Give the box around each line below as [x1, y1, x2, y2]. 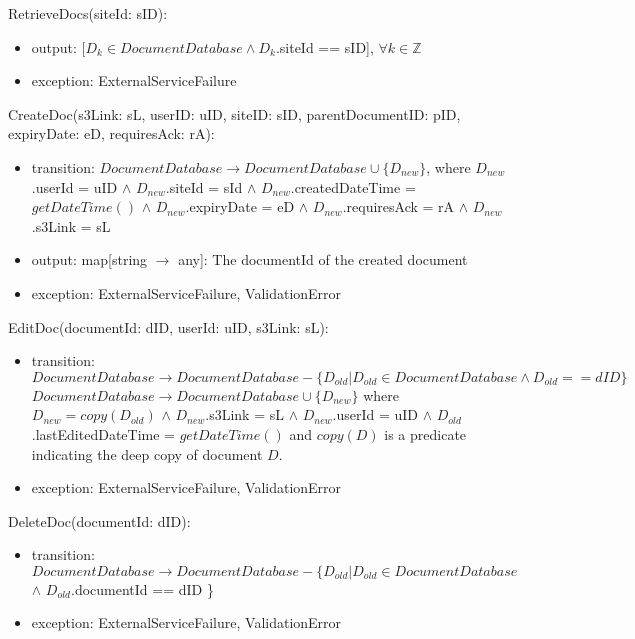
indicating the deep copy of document [31, 443, 263, 464]
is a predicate [384, 423, 467, 444]
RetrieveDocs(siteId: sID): [8, 3, 168, 23]
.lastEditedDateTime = [31, 423, 175, 444]
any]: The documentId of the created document [178, 249, 468, 270]
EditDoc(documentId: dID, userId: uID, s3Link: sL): [8, 316, 329, 337]
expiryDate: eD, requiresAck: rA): [8, 123, 215, 144]
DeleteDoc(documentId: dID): [8, 510, 191, 531]
